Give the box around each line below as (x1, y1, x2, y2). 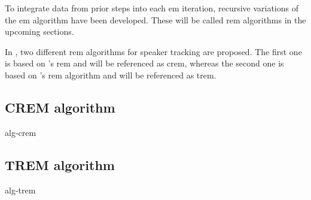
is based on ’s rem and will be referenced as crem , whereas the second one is (5, 57, 284, 69)
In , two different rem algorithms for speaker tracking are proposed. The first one (5, 45, 302, 57)
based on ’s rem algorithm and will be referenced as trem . (5, 68, 217, 81)
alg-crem (5, 126, 36, 138)
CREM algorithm (5, 98, 115, 116)
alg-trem (5, 183, 36, 196)
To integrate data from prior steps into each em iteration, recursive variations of (5, 2, 299, 14)
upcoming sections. (5, 25, 74, 38)
